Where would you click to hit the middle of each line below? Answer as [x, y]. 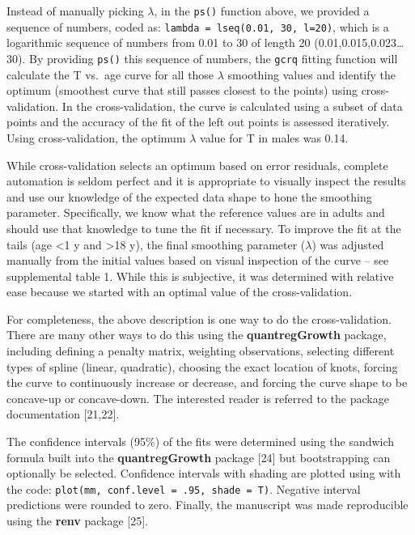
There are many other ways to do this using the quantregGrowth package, [197, 335]
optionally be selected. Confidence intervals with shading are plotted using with [204, 473]
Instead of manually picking [75, 11]
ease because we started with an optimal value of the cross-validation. [180, 292]
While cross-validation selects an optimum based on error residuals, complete [197, 165]
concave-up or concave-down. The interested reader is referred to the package [198, 398]
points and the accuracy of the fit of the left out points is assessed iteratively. [198, 122]
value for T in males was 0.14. [274, 137]
